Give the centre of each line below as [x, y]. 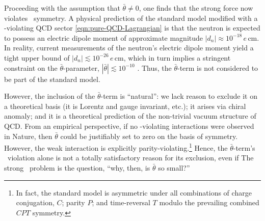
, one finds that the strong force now [196, 8]
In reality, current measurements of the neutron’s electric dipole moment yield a [129, 48]
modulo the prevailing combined [209, 202]
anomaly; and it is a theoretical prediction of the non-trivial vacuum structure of [130, 116]
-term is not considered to [218, 67]
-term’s [244, 147]
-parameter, [81, 67]
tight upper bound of [37, 57]
